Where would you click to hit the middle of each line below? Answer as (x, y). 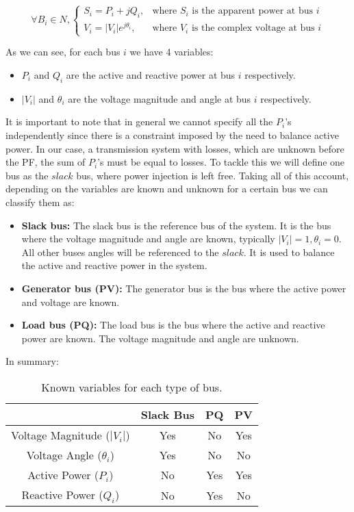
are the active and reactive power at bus (151, 75)
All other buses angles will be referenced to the (120, 252)
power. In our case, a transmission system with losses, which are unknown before (175, 148)
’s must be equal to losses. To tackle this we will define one (221, 162)
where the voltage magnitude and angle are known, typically (148, 239)
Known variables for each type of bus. (132, 387)
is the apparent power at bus (253, 11)
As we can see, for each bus (63, 52)
